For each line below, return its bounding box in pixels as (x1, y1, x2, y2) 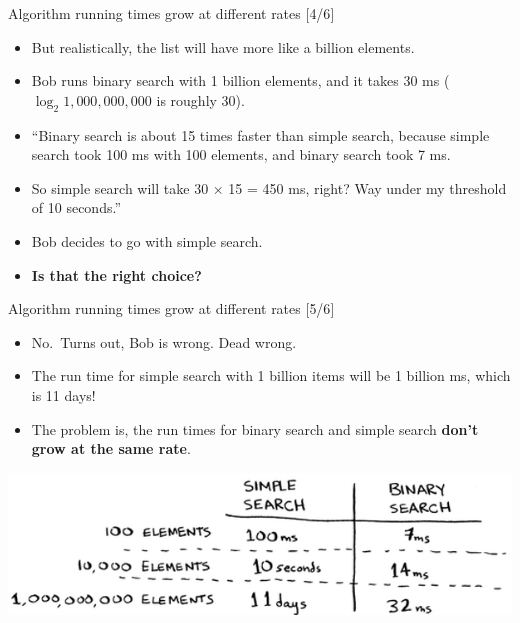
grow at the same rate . (31, 438, 191, 459)
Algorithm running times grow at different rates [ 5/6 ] (8, 298, 335, 319)
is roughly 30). (156, 89, 245, 110)
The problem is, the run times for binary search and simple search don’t (31, 418, 479, 439)
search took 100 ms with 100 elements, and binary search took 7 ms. (31, 144, 451, 165)
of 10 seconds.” (31, 197, 121, 218)
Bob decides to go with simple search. (31, 230, 263, 251)
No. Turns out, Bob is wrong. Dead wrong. (31, 331, 297, 352)
